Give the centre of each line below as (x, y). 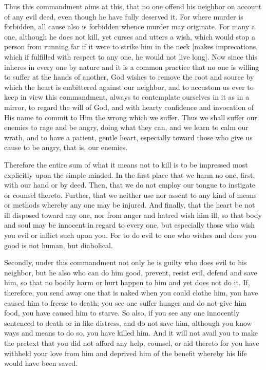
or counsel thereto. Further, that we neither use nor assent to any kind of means (130, 195)
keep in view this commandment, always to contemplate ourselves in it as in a (127, 97)
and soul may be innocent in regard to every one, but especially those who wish (130, 225)
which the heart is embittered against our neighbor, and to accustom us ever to (129, 87)
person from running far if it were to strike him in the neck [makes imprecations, (131, 47)
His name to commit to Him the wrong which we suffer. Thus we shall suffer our (131, 117)
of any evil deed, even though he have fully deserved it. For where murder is (124, 16)
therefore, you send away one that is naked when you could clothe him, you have (131, 293)
